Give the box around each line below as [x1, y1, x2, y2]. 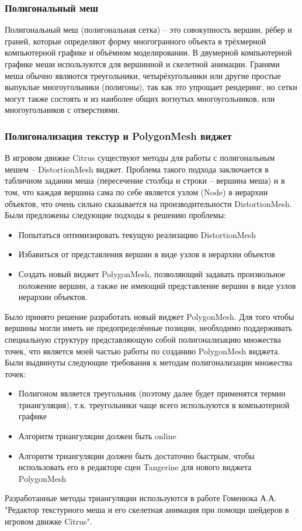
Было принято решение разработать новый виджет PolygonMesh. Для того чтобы [5, 310, 294, 322]
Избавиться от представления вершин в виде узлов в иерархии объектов [18, 248, 275, 260]
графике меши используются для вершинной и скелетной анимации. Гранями [5, 58, 280, 70]
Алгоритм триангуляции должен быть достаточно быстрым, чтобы [18, 449, 255, 461]
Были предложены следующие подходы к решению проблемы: [5, 209, 226, 221]
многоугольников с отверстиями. [5, 104, 120, 116]
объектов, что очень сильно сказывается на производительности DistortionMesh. [5, 197, 292, 209]
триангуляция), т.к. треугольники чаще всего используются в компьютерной [18, 398, 290, 411]
